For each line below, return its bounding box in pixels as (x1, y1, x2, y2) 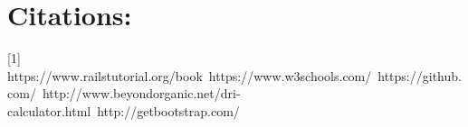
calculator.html (7, 101, 91, 120)
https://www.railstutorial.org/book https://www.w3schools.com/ (7, 66, 372, 85)
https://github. (377, 66, 462, 85)
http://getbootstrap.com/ (97, 101, 240, 120)
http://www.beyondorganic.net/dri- (42, 84, 241, 103)
